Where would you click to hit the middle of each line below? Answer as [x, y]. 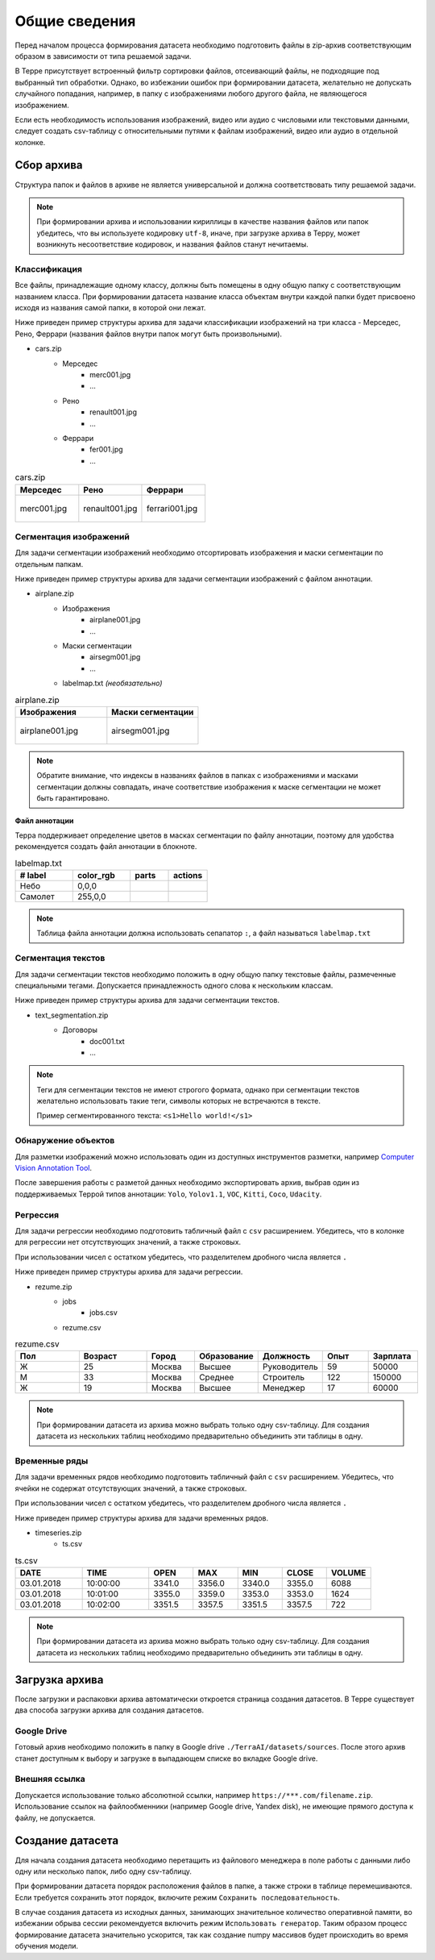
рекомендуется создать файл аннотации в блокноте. [106, 847]
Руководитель [290, 1367]
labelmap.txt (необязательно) [112, 683]
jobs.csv [104, 1313]
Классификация [48, 268]
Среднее [216, 1377]
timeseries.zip [58, 1533]
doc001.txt [107, 1041]
